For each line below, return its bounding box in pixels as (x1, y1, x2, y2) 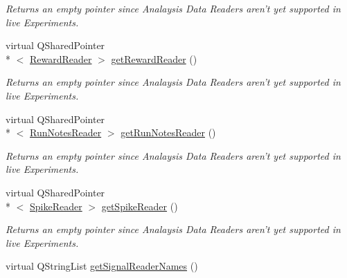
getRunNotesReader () (121, 125, 216, 140)
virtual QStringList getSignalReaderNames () (6, 259, 198, 273)
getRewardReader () (111, 51, 197, 66)
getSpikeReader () (101, 198, 178, 213)
